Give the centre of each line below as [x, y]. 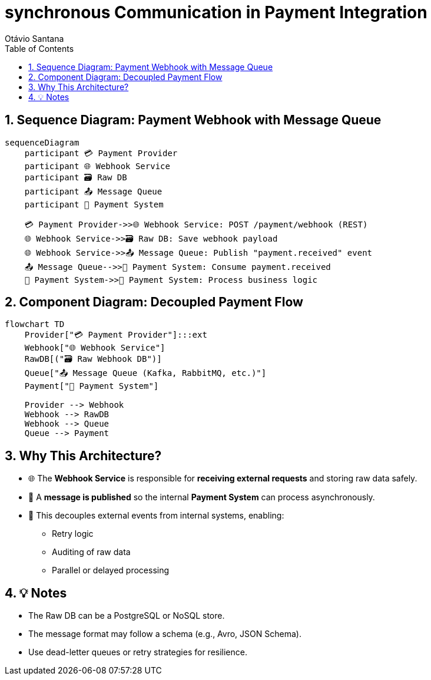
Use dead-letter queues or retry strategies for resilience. [138, 652]
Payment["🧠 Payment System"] [92, 386]
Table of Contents [39, 48]
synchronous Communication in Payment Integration [216, 12]
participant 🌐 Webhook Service [97, 166]
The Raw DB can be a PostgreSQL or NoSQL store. [127, 616]
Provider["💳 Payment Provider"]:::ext [116, 335]
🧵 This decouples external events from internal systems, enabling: [156, 516]
